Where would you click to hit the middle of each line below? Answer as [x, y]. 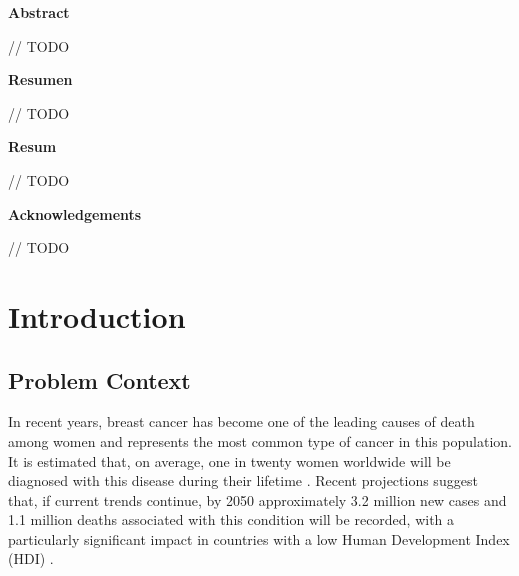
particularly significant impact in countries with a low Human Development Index [259, 538]
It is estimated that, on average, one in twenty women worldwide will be [229, 460]
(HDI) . [31, 558]
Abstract [39, 12]
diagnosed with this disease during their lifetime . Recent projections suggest [243, 480]
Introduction [97, 315]
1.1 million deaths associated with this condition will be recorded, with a [231, 519]
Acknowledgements [75, 213]
